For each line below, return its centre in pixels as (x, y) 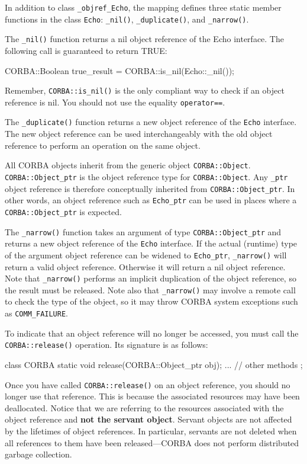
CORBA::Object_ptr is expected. (63, 211)
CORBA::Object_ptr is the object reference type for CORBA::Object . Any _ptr (146, 176)
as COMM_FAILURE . (36, 313)
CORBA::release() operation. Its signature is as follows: (106, 345)
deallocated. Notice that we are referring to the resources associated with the (144, 407)
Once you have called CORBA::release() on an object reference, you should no (148, 384)
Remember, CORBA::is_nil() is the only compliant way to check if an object (145, 90)
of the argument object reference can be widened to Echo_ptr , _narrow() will (146, 255)
